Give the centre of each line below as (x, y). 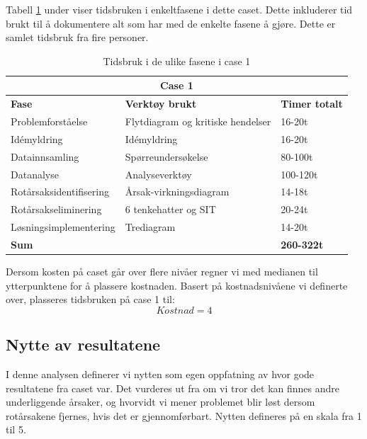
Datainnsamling (45, 156)
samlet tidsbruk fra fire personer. (77, 37)
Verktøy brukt (161, 104)
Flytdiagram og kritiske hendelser (198, 121)
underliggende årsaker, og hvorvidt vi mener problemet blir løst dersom (160, 402)
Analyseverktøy (158, 174)
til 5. (16, 429)
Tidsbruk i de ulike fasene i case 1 (177, 61)
